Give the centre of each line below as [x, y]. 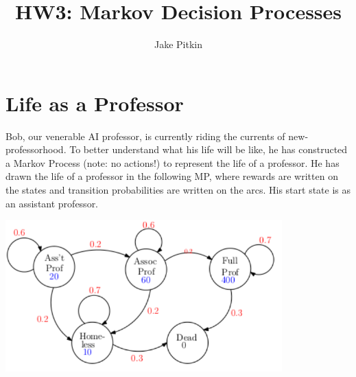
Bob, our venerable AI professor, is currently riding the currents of [145, 136]
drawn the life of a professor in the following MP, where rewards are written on [172, 176]
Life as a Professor [95, 103]
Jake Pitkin [178, 44]
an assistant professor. [52, 203]
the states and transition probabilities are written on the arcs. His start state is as [178, 190]
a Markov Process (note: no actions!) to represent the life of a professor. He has [173, 162]
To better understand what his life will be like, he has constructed [209, 149]
